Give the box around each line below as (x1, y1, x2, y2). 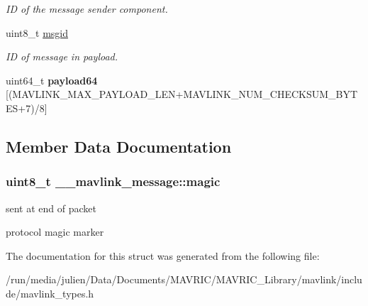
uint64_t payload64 (6, 72, 98, 87)
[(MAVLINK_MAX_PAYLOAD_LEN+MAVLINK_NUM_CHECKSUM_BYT (6, 87, 358, 102)
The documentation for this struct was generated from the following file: (6, 248, 320, 263)
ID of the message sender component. (6, 1, 168, 16)
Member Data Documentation (6, 135, 232, 157)
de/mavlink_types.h (6, 285, 94, 300)
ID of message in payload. (6, 49, 118, 64)
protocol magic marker (6, 224, 104, 239)
